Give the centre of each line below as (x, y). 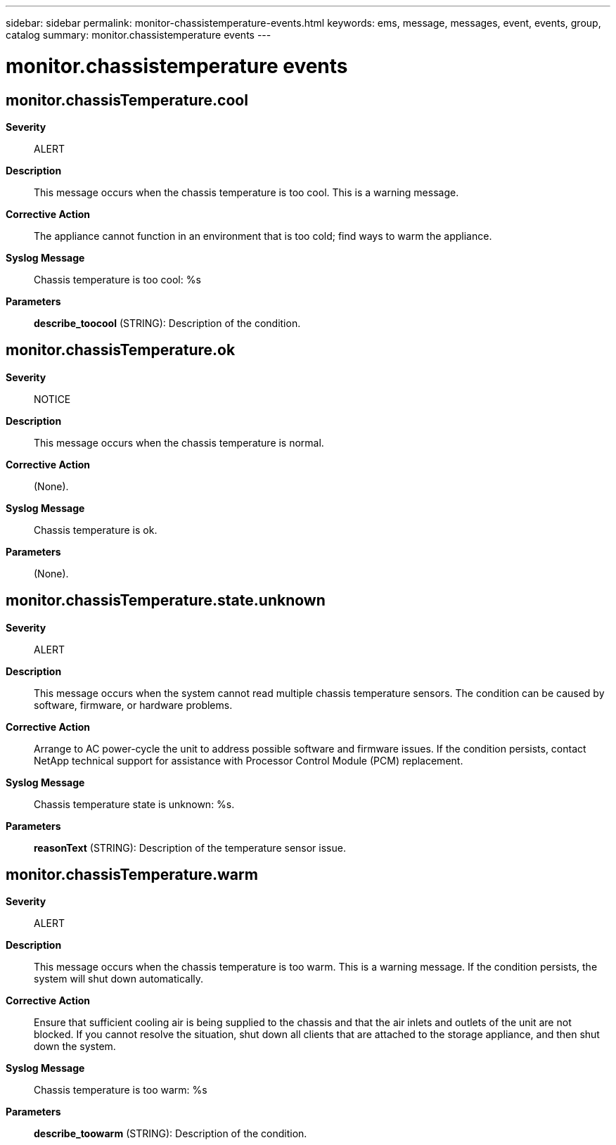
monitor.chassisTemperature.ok (121, 350)
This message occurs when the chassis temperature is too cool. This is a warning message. (246, 192)
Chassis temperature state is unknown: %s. (134, 804)
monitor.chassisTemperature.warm (132, 875)
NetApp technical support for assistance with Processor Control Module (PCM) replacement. (249, 760)
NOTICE (52, 399)
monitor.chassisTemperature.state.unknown (166, 601)
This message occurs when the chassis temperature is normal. (179, 442)
